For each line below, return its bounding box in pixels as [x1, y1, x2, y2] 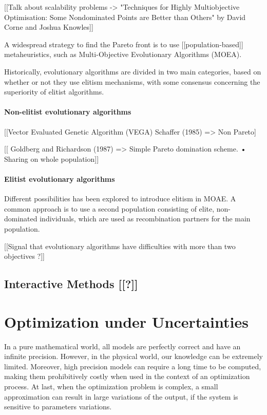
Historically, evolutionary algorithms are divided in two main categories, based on [4, 66, 261, 77]
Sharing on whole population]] [4, 153, 99, 164]
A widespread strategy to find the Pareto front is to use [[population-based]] [4, 39, 243, 49]
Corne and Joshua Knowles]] [4, 22, 93, 32]
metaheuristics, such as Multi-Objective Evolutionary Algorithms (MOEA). [4, 49, 242, 60]
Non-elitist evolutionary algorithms [4, 106, 131, 117]
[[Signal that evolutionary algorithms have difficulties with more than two [4, 240, 236, 251]
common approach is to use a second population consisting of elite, [4, 203, 215, 214]
